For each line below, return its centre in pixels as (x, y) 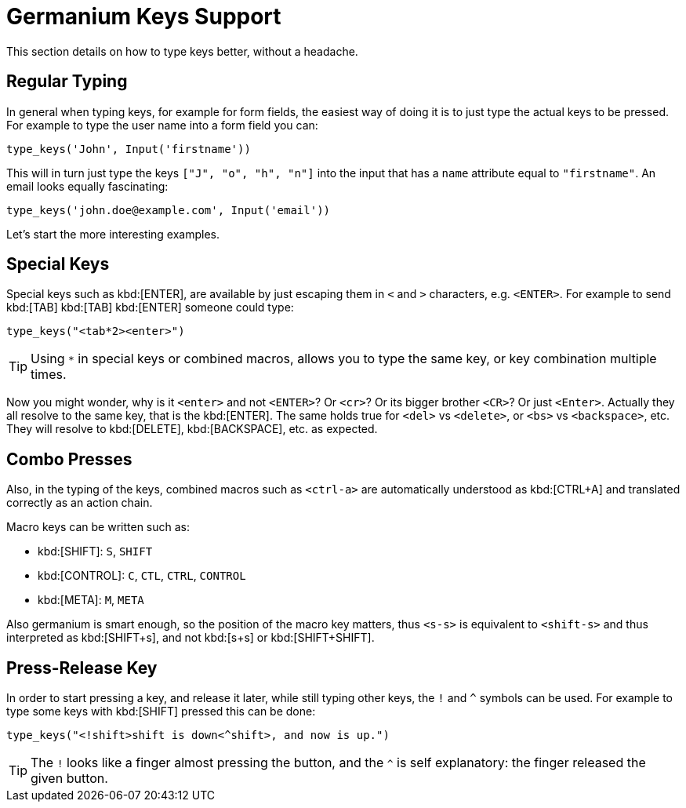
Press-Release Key (82, 668)
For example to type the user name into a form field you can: (162, 125)
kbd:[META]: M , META (91, 600)
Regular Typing (67, 82)
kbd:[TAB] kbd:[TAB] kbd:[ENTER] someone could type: (150, 308)
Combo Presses (69, 459)
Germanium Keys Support (144, 16)
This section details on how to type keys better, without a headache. (182, 51)
